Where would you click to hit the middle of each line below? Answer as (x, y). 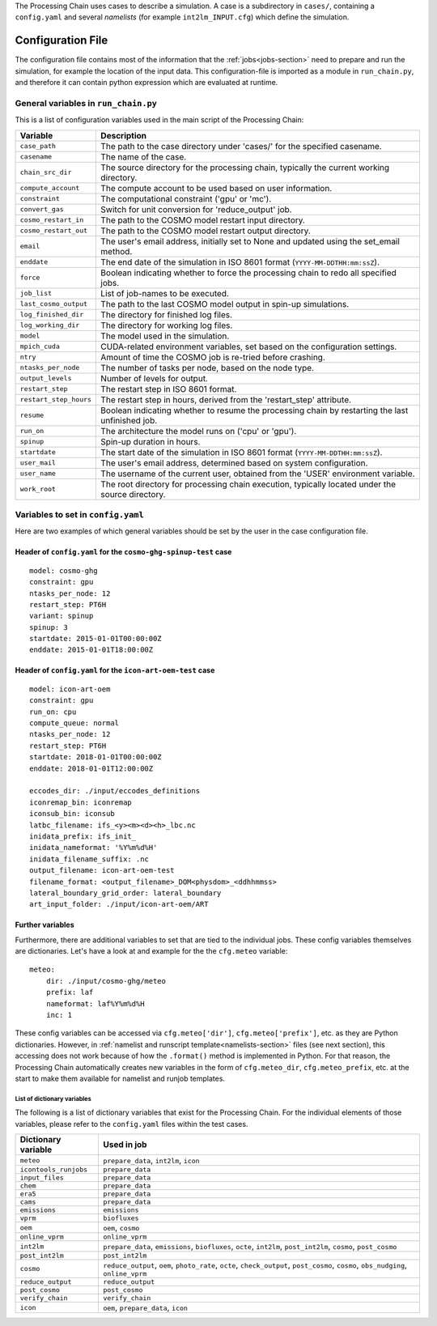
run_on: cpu (53, 712)
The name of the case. (144, 156)
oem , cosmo (121, 1228)
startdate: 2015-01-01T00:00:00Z (95, 639)
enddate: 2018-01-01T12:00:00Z (91, 768)
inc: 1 (59, 1015)
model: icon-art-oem (70, 689)
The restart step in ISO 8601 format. (169, 389)
